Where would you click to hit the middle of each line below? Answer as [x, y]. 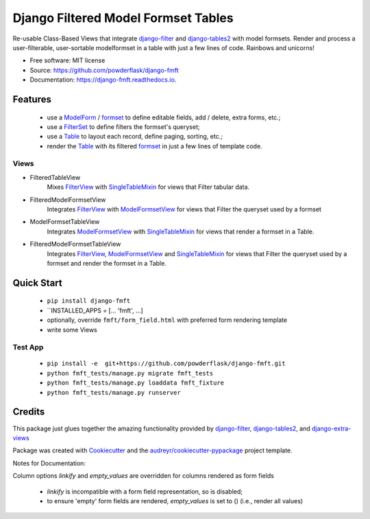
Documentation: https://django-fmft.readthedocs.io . [103, 80]
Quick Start [37, 282]
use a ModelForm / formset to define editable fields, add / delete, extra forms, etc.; [164, 117]
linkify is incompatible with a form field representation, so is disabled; [145, 492]
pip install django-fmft [88, 301]
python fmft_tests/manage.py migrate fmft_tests [130, 373]
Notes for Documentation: [49, 463]
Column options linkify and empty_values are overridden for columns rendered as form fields [143, 476]
